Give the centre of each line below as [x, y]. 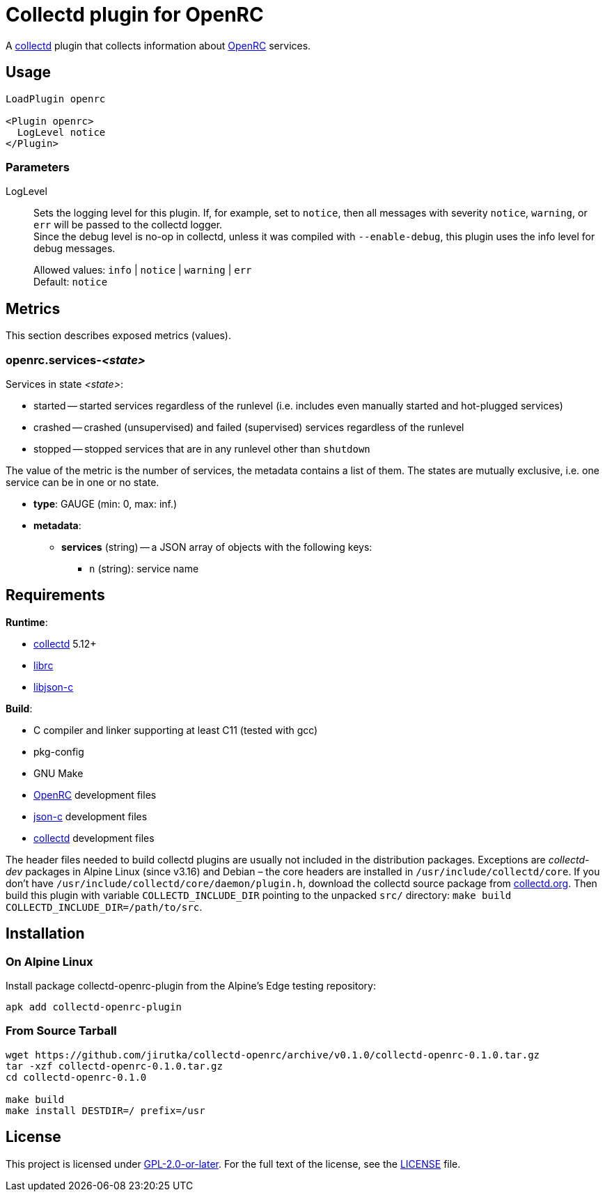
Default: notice [71, 282]
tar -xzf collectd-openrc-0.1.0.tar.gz [114, 1066]
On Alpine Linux [49, 961]
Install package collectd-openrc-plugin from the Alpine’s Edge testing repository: [191, 986]
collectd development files [94, 838]
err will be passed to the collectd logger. [128, 225]
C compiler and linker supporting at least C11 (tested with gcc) [176, 730]
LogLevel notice [61, 132]
